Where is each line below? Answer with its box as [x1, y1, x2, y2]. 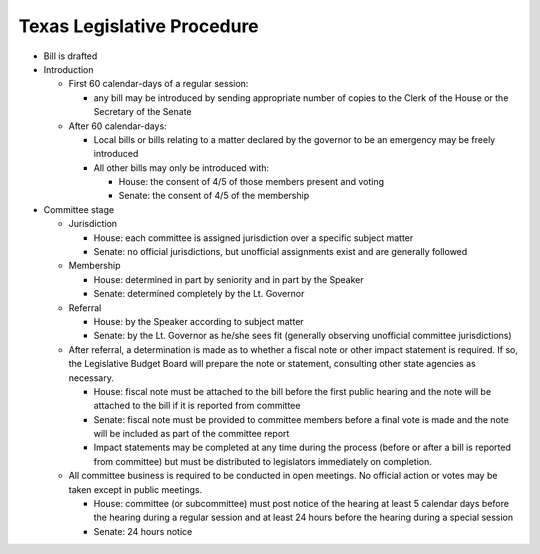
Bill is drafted [43, 50, 98, 62]
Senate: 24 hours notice [93, 525, 193, 537]
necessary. [68, 371, 115, 384]
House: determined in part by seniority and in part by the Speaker [93, 273, 364, 285]
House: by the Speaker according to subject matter [93, 315, 304, 327]
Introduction [43, 63, 94, 75]
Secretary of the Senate [93, 106, 192, 118]
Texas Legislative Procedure [18, 15, 259, 37]
